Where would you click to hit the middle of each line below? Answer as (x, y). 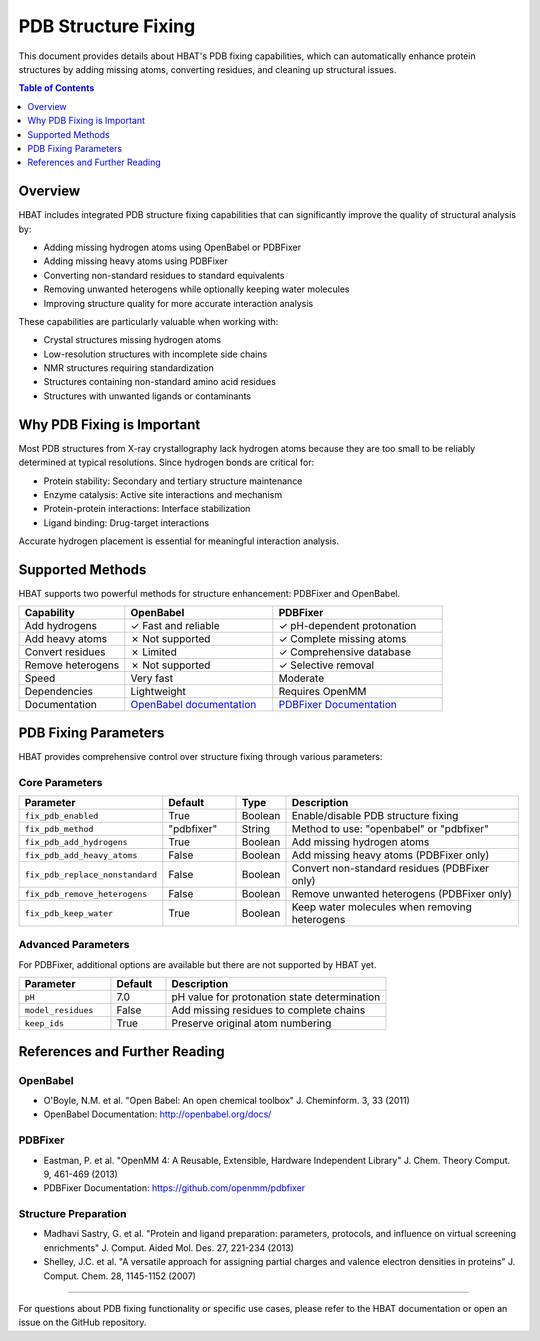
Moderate (301, 678)
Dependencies (59, 692)
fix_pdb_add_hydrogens (76, 841)
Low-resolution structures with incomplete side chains (155, 354)
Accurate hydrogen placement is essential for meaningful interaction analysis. (179, 541)
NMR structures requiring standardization (128, 368)
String (255, 829)
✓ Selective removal (326, 665)
